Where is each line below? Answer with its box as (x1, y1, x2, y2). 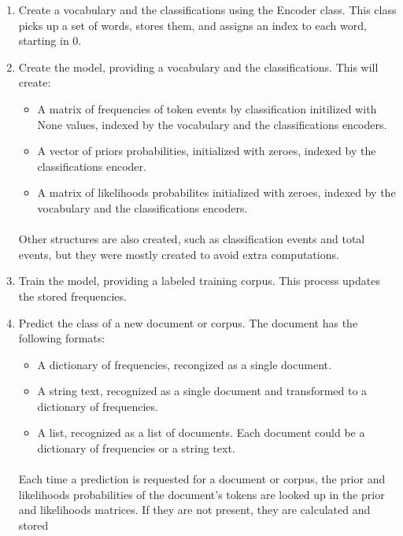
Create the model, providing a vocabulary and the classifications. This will (18, 58, 379, 75)
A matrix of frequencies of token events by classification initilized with (37, 100, 377, 116)
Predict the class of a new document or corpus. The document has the (18, 314, 358, 331)
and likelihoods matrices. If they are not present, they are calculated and (18, 501, 371, 518)
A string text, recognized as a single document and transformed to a (37, 383, 368, 399)
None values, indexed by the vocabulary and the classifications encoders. (37, 116, 387, 132)
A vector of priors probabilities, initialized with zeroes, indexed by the (37, 142, 376, 159)
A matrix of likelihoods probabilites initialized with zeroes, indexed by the (37, 184, 396, 201)
